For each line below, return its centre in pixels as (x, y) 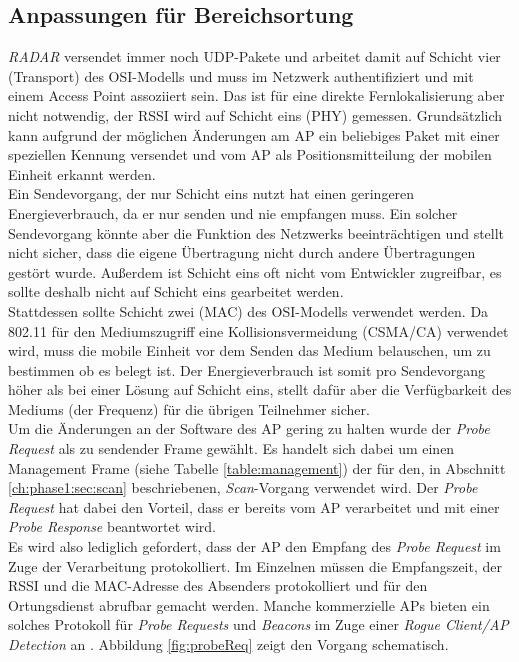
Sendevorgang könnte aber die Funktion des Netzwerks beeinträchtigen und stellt (256, 232)
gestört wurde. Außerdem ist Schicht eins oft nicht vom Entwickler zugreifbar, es (255, 271)
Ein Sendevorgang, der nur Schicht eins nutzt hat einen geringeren (211, 193)
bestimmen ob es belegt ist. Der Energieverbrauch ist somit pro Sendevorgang (246, 369)
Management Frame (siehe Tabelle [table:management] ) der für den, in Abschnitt (257, 467)
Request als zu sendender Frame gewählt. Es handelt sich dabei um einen (231, 448)
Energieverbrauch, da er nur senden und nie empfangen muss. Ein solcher (233, 212)
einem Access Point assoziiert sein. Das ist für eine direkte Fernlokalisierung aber (256, 95)
